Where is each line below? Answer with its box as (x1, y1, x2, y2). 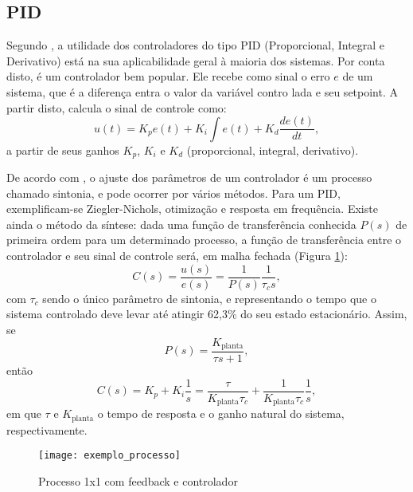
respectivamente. (6, 421, 88, 438)
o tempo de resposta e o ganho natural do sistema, (97, 405, 345, 422)
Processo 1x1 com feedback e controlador (38, 472, 238, 489)
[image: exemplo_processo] (38, 450, 181, 462)
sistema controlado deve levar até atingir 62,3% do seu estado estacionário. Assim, (6, 305, 407, 322)
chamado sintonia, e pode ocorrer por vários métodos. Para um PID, (6, 184, 341, 201)
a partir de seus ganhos (6, 141, 119, 158)
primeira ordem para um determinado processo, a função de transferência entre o (6, 231, 402, 248)
